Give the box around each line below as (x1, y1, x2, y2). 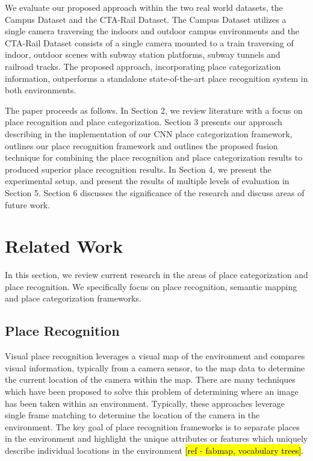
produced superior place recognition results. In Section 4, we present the (5, 162, 271, 175)
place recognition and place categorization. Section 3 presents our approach (5, 116, 282, 128)
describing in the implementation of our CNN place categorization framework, (5, 127, 293, 140)
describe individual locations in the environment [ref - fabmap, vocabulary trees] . (5, 444, 303, 456)
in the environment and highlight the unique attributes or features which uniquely (5, 432, 308, 445)
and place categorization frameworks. (5, 292, 141, 305)
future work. (5, 198, 51, 211)
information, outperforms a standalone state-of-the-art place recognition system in (5, 72, 308, 84)
